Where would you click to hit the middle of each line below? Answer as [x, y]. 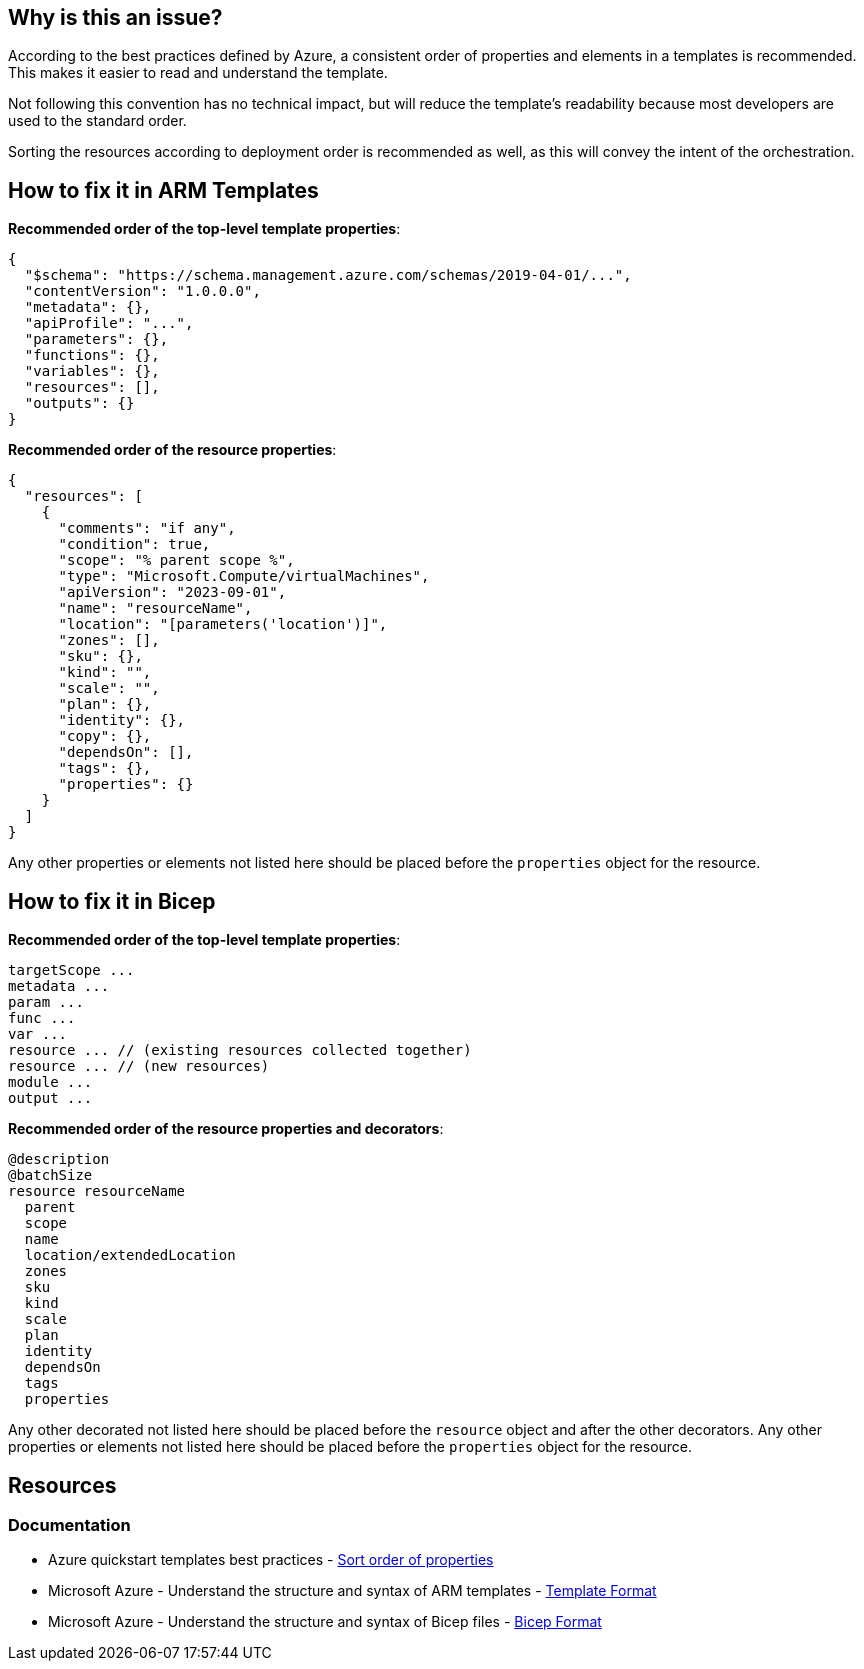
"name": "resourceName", [155, 608]
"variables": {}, [92, 371]
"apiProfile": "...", [109, 323]
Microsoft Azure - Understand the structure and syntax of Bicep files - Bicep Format [325, 1622]
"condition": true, [134, 544]
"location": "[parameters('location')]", [223, 624]
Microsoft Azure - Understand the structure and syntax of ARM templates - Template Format [352, 1591]
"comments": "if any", [147, 528]
